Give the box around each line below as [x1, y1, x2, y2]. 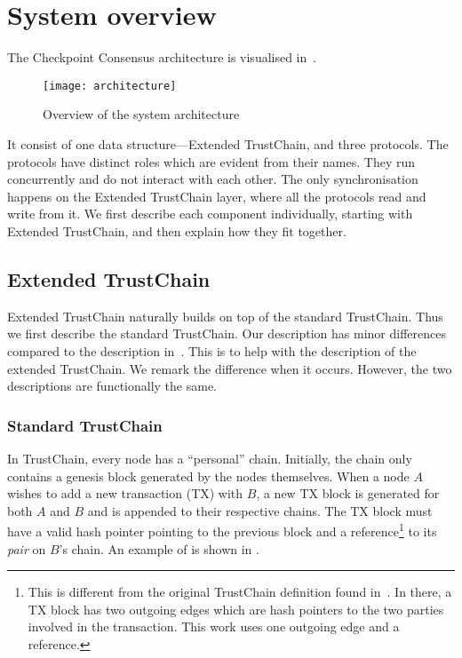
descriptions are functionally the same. [7, 377, 217, 395]
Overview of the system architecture [43, 105, 240, 123]
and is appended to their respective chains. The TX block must [87, 501, 433, 519]
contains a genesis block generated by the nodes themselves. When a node [7, 466, 410, 485]
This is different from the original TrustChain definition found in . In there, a [28, 583, 452, 601]
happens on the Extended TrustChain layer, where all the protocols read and [7, 186, 426, 205]
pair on [7, 539, 46, 558]
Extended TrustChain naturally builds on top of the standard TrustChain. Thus [7, 306, 443, 325]
